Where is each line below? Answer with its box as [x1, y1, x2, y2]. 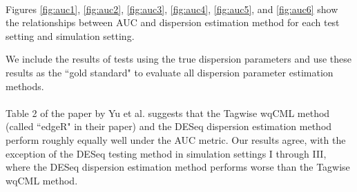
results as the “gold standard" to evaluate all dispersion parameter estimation [6, 65, 334, 79]
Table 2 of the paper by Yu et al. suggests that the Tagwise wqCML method [6, 105, 330, 120]
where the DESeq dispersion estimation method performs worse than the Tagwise [6, 160, 350, 174]
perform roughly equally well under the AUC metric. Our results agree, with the [6, 132, 346, 147]
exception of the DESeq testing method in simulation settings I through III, [6, 146, 327, 160]
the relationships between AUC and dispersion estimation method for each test [6, 15, 340, 30]
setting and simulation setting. [6, 28, 135, 43]
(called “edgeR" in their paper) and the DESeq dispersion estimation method [6, 119, 332, 134]
